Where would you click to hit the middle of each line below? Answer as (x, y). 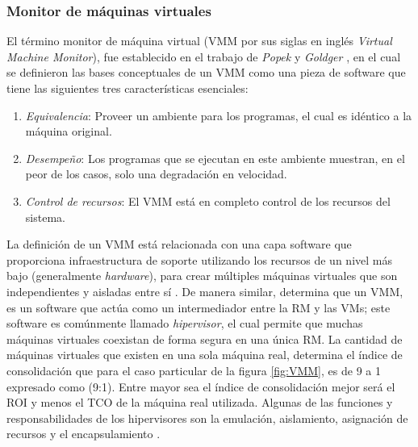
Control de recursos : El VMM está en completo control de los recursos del (208, 201)
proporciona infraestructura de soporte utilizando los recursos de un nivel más (199, 259)
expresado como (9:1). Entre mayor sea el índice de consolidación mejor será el (201, 386)
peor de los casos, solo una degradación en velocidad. (156, 174)
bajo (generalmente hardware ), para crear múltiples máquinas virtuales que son (202, 276)
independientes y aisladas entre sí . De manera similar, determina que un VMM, (205, 291)
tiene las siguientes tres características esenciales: (127, 88)
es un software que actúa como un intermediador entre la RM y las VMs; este (199, 307)
